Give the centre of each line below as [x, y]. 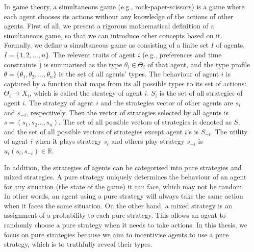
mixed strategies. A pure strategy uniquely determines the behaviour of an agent [125, 177]
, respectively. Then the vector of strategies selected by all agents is [127, 112]
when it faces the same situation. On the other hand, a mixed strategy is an [118, 205]
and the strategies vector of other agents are [167, 102]
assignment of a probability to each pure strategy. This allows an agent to [115, 215]
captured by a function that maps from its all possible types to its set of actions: [125, 83]
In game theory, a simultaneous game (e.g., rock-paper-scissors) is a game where [124, 6]
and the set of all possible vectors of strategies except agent [93, 131]
